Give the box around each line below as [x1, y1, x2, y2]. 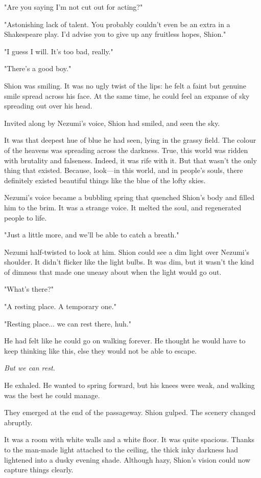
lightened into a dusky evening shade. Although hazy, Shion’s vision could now [4, 454, 251, 465]
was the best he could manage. [4, 389, 100, 400]
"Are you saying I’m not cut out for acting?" [4, 2, 143, 12]
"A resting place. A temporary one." [4, 301, 116, 312]
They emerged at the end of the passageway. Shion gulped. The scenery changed [4, 407, 256, 418]
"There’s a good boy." [4, 63, 72, 74]
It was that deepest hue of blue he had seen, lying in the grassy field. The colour [4, 135, 256, 145]
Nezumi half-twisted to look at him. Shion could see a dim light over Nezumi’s [4, 246, 250, 257]
